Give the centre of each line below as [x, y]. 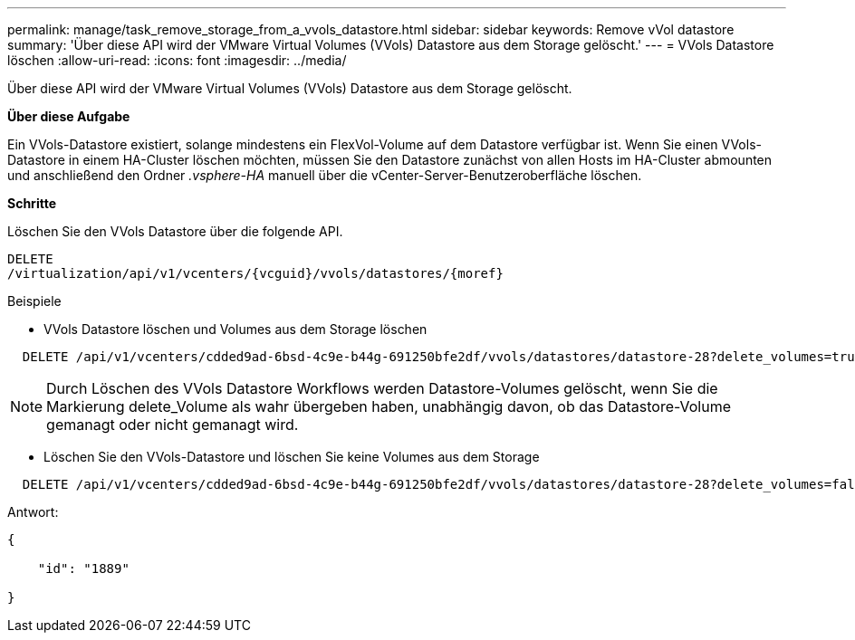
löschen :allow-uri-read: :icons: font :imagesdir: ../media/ [177, 60]
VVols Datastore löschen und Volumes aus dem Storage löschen [235, 329]
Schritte [32, 203]
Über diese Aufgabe [69, 116]
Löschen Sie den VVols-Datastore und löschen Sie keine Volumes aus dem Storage [292, 457]
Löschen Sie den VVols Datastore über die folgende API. [175, 231]
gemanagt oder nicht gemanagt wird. [173, 425]
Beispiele [34, 301]
